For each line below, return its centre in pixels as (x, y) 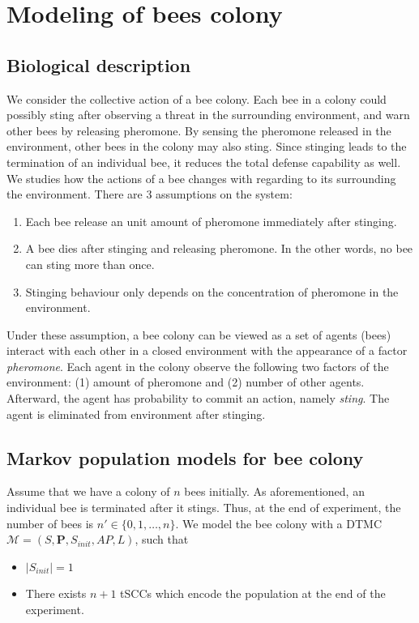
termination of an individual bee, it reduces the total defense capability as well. (204, 162)
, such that (162, 539)
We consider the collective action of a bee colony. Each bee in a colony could (197, 98)
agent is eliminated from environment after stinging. (136, 414)
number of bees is (50, 523)
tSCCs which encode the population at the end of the (253, 593)
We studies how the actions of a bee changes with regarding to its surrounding (201, 178)
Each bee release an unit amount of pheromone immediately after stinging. (211, 221)
